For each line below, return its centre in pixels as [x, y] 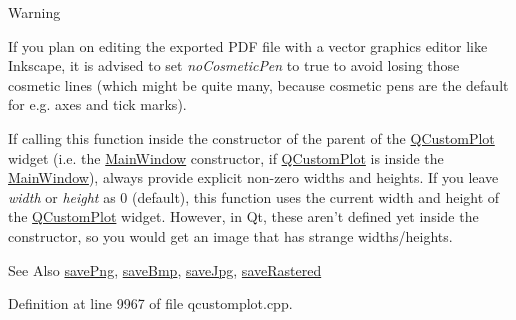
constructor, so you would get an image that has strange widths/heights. [230, 235]
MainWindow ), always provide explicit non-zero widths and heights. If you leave [253, 177]
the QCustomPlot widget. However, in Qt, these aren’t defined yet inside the [243, 216]
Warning [34, 12]
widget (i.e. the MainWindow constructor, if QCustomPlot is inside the [226, 157]
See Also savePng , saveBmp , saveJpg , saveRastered [165, 269]
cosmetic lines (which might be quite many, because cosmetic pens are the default [258, 84]
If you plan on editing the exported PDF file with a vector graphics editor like [248, 45]
